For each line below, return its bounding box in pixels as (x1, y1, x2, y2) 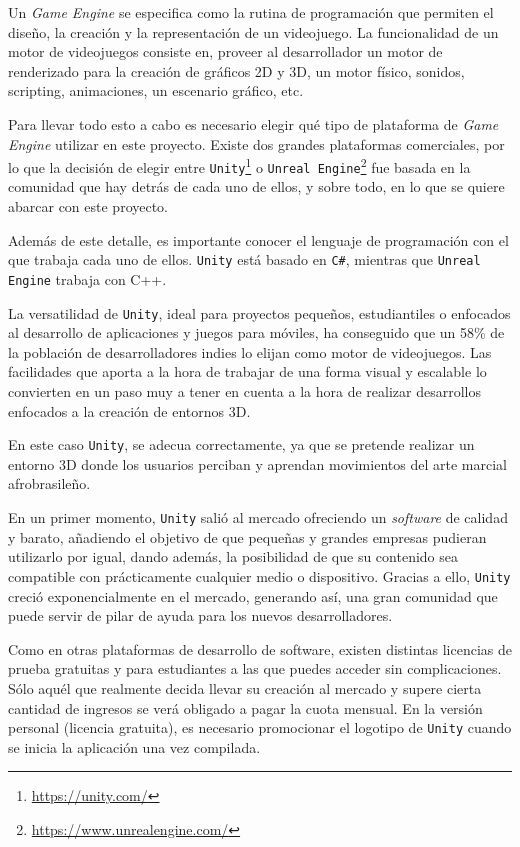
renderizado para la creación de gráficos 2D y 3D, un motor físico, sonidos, (8, 60, 465, 81)
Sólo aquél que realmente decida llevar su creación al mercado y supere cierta (8, 677, 482, 698)
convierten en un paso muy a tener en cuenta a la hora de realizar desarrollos (8, 381, 481, 401)
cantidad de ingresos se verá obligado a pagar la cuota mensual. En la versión (8, 697, 483, 718)
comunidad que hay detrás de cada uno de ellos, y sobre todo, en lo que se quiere (8, 176, 505, 197)
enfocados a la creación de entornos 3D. (8, 400, 251, 421)
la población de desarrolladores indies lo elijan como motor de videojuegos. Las (8, 341, 492, 362)
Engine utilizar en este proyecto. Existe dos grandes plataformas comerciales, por (8, 133, 505, 154)
